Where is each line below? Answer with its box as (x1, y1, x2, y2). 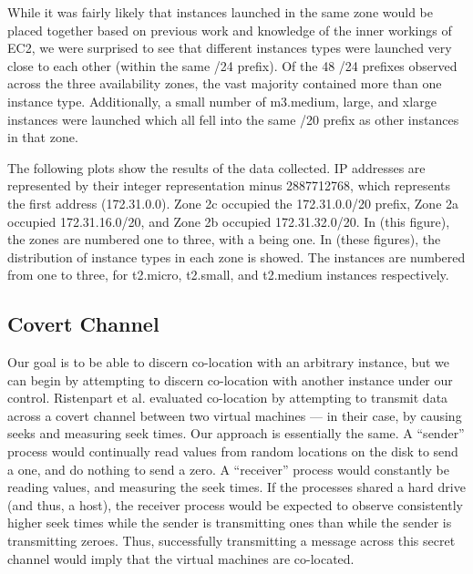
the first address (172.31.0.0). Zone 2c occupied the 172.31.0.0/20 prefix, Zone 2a (7, 193, 459, 212)
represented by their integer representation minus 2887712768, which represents (7, 176, 451, 195)
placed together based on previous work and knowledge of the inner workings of (7, 20, 452, 39)
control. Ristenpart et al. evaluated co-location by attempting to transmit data (7, 388, 448, 407)
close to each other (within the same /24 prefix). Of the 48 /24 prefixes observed (7, 56, 458, 75)
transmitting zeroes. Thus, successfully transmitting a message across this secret (7, 531, 456, 550)
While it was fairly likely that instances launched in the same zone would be (7, 3, 433, 21)
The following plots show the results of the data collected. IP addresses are (7, 158, 426, 177)
